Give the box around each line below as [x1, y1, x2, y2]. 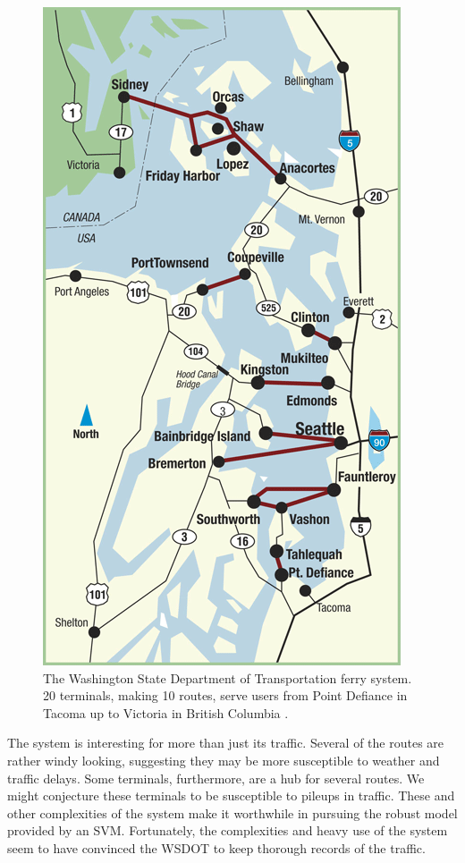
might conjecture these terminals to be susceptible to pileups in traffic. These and [7, 786, 455, 805]
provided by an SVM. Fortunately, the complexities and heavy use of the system [7, 821, 448, 840]
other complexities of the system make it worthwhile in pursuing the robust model [7, 803, 458, 822]
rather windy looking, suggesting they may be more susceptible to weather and [7, 750, 440, 769]
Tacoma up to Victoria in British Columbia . [43, 703, 289, 722]
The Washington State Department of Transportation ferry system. [43, 668, 412, 687]
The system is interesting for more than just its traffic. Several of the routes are [7, 733, 444, 752]
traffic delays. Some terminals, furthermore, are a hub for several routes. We [7, 768, 425, 787]
